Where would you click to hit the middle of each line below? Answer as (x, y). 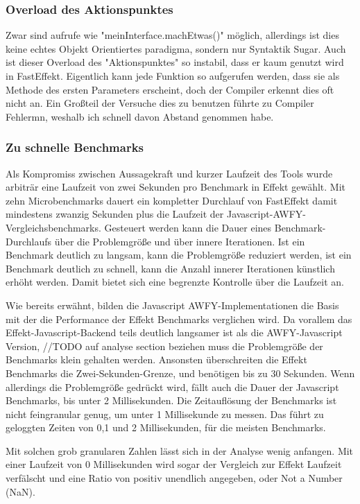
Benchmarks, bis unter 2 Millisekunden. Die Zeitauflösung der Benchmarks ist (171, 400)
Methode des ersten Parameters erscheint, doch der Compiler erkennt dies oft (170, 89)
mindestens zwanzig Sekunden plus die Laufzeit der (115, 214)
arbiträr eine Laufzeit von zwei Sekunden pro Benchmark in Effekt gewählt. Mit (176, 187)
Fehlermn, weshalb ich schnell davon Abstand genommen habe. (140, 116)
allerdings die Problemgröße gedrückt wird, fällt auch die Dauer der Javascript (172, 386)
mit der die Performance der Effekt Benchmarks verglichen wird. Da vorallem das (179, 319)
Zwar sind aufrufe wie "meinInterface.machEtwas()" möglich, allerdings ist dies (172, 35)
